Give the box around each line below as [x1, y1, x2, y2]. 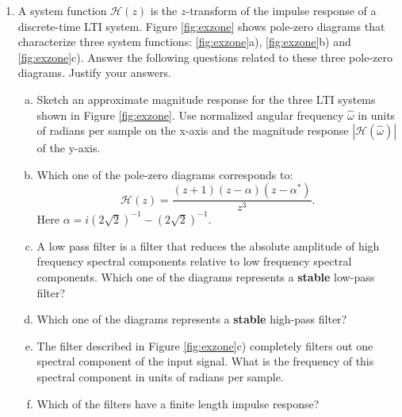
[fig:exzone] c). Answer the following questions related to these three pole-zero [17, 48, 392, 65]
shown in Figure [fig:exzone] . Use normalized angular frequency [36, 106, 344, 123]
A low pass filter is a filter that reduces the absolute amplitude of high [36, 237, 380, 254]
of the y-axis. [36, 140, 101, 156]
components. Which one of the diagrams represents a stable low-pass [36, 269, 375, 285]
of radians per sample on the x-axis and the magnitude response [36, 122, 349, 139]
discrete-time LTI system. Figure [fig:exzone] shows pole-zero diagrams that [17, 17, 385, 34]
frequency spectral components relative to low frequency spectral [36, 253, 352, 270]
